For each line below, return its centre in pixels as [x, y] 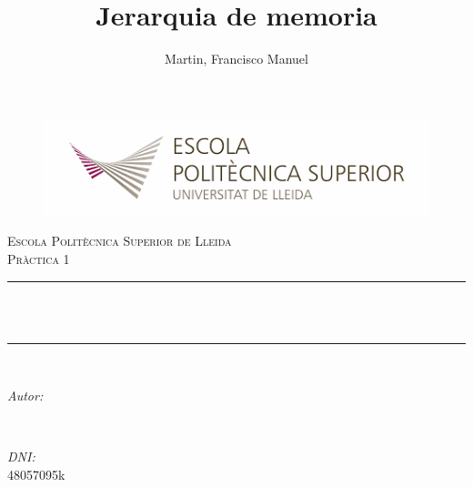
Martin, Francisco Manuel [236, 59]
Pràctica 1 [39, 258]
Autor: [25, 396]
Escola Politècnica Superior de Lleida [120, 241]
